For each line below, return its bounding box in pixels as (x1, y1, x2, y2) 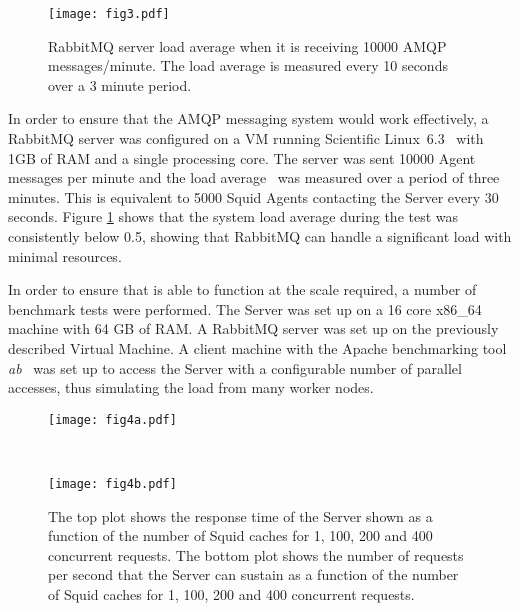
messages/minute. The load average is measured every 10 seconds (48, 55, 448, 76)
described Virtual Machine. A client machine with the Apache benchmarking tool (8, 337, 507, 358)
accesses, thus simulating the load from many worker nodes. (8, 377, 374, 398)
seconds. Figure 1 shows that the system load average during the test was (8, 206, 459, 227)
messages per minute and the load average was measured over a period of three (8, 167, 500, 188)
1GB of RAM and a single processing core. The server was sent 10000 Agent (8, 147, 476, 168)
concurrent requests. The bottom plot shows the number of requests (48, 544, 464, 565)
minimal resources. (8, 245, 122, 266)
